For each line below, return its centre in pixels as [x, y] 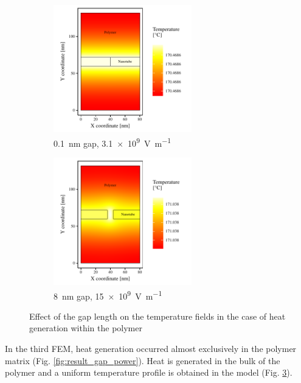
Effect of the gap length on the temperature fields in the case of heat [157, 316]
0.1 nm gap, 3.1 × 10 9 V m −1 [112, 142]
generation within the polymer [86, 328]
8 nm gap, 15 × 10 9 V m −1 [108, 295]
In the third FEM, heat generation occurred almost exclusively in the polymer [151, 349]
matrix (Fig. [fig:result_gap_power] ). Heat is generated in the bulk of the [143, 360]
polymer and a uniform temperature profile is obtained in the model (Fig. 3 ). [149, 372]
